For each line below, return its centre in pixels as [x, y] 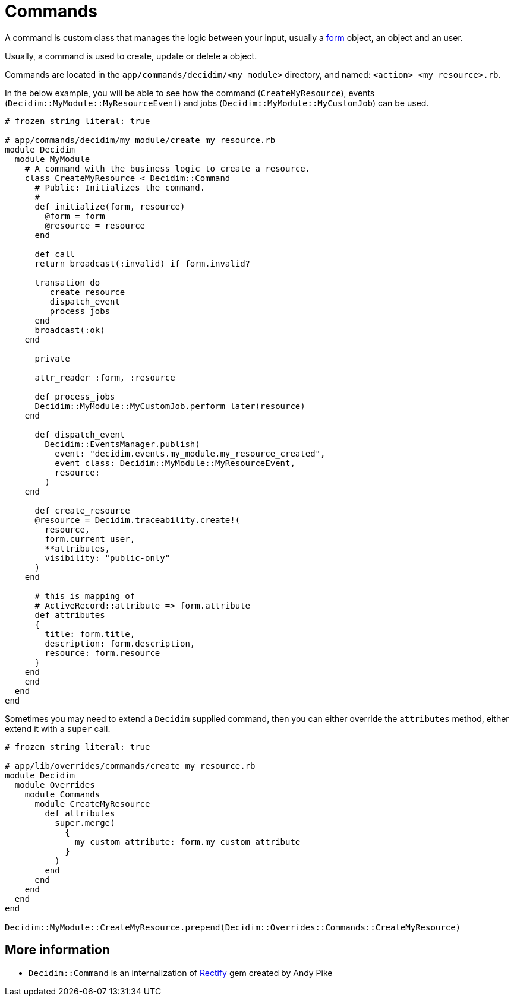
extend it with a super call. [58, 728]
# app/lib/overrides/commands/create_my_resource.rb [130, 766]
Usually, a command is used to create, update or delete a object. [131, 56]
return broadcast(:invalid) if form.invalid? [143, 263]
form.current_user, [90, 539]
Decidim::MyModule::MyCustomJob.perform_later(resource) [170, 406]
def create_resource [82, 510]
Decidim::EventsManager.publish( [122, 444]
